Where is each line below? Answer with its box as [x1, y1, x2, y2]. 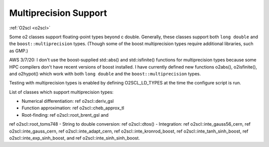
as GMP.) [9, 48, 28, 54]
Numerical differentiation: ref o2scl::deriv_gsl [21, 98, 114, 104]
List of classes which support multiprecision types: [9, 89, 114, 95]
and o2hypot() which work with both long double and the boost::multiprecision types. [9, 71, 201, 76]
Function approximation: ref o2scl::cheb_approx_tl [21, 105, 125, 111]
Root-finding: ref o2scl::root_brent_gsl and [21, 112, 109, 118]
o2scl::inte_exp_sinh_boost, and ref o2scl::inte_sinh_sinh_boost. [9, 135, 140, 141]
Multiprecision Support [9, 7, 107, 18]
